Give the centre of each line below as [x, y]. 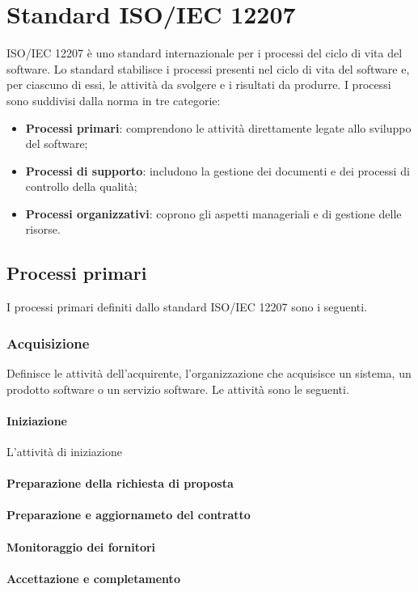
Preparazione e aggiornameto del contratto [129, 515]
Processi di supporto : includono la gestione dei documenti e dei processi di [217, 170]
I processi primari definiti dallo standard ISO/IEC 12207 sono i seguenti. [187, 307]
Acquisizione [48, 343]
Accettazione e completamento [93, 578]
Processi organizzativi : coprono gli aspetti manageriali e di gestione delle [213, 213]
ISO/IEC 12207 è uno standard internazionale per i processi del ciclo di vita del [205, 53]
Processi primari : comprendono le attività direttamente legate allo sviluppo [218, 127]
